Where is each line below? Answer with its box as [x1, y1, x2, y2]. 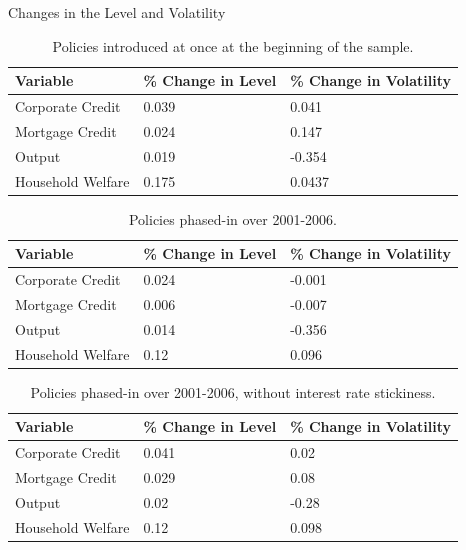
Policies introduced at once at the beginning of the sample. [52, 35, 414, 56]
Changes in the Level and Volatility [8, 2, 226, 22]
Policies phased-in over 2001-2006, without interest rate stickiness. [30, 381, 436, 402]
